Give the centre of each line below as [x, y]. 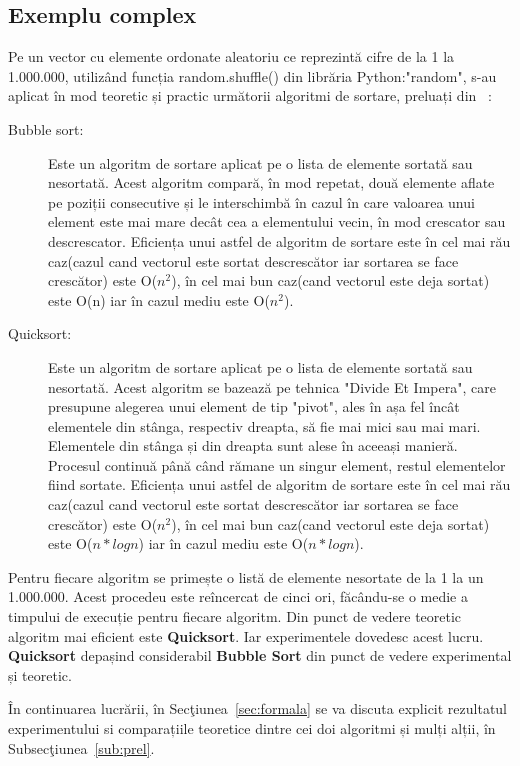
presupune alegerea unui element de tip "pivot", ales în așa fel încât [254, 406]
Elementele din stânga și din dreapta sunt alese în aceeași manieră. [253, 445]
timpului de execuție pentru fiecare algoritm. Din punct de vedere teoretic [235, 616]
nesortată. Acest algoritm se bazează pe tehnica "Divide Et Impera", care [272, 386]
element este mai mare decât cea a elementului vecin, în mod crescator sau [277, 221]
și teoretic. [40, 674]
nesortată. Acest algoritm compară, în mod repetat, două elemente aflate [271, 182]
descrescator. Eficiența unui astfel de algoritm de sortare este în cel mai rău [279, 240]
